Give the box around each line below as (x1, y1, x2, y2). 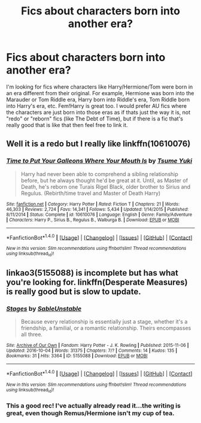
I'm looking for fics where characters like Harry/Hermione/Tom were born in (6, 83, 193, 90)
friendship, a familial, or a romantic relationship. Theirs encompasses (20, 325, 191, 332)
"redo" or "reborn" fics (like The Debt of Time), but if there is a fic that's (6, 115, 184, 122)
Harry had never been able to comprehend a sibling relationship (20, 170, 178, 177)
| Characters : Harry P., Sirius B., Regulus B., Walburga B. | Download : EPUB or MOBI (6, 217, 179, 223)
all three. (20, 331, 43, 338)
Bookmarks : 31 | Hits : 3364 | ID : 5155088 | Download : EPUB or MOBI (6, 353, 148, 359)
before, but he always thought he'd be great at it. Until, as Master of (20, 177, 188, 184)
